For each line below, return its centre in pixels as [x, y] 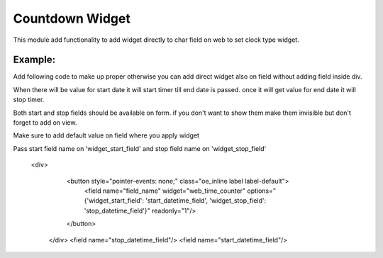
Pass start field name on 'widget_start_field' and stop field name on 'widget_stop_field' [140, 148]
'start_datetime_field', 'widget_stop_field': [206, 201]
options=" [262, 191]
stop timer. [29, 100]
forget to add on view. [45, 123]
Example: [34, 60]
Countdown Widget [72, 18]
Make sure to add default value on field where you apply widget [106, 135]
